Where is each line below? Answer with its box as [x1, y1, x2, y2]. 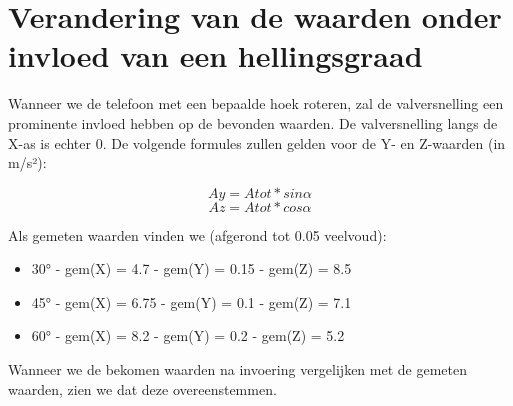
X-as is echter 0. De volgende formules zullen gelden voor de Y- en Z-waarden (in [8, 132, 506, 153]
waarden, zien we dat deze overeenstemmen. [8, 378, 277, 399]
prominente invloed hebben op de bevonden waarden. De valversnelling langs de [8, 112, 498, 133]
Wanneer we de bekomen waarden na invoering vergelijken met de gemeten [8, 359, 468, 380]
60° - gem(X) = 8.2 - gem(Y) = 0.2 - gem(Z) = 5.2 [31, 325, 345, 346]
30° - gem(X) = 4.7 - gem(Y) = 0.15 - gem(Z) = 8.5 [31, 258, 352, 279]
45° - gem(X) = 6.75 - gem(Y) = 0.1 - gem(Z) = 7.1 [31, 291, 352, 312]
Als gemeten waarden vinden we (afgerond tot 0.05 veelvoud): [8, 224, 387, 245]
